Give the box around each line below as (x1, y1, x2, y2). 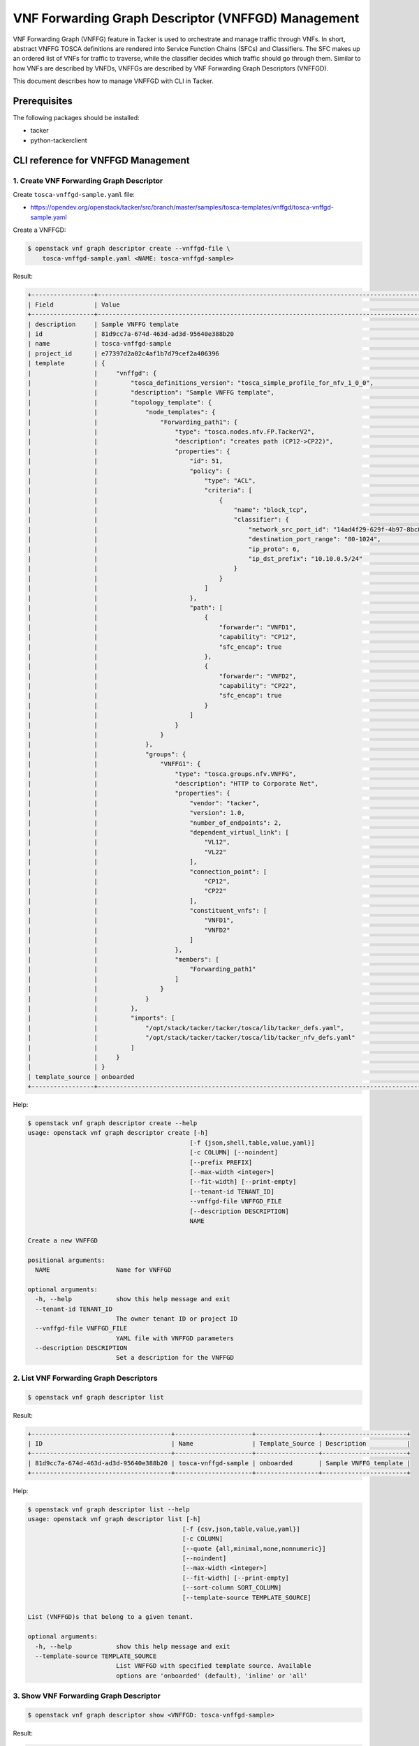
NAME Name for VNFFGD (35, 1266, 172, 1274)
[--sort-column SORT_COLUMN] (182, 1584, 282, 1592)
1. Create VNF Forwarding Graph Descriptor (13, 175, 163, 185)
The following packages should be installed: (13, 114, 140, 122)
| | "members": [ (27, 955, 219, 964)
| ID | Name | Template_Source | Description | (27, 1439, 411, 1447)
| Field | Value (27, 300, 120, 309)
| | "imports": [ (27, 1014, 175, 1022)
